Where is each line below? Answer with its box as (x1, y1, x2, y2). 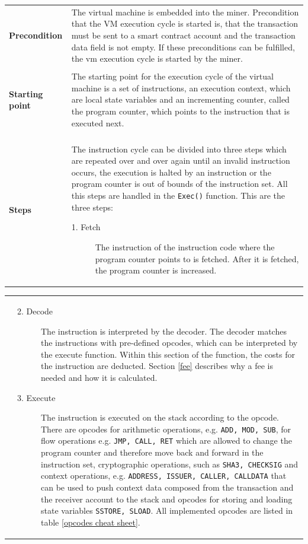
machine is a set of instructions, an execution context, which (71, 81, 291, 94)
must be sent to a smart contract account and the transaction (71, 28, 296, 41)
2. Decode (17, 304, 53, 317)
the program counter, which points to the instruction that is (71, 105, 290, 117)
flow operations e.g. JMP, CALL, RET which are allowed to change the (41, 434, 292, 447)
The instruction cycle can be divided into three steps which (71, 142, 287, 155)
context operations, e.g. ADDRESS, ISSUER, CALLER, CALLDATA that (41, 469, 287, 482)
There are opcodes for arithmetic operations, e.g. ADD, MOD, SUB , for (41, 422, 291, 435)
